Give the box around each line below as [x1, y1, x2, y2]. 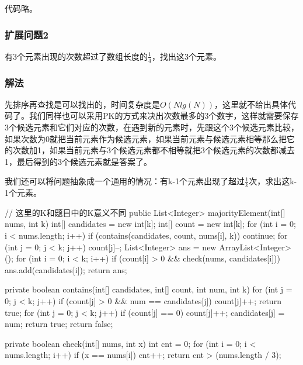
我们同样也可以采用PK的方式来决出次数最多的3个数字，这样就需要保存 [29, 109, 299, 122]
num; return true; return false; [5, 318, 113, 330]
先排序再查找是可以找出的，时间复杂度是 [5, 98, 160, 110]
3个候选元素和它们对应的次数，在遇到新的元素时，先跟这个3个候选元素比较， [5, 121, 299, 133]
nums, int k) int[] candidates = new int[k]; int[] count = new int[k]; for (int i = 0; [5, 218, 296, 230]
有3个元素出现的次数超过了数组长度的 [5, 50, 148, 62]
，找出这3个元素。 [151, 50, 221, 62]
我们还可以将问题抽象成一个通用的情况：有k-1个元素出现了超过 [5, 175, 245, 187]
